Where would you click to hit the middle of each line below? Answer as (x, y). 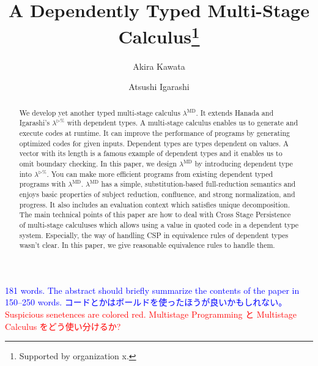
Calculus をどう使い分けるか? (63, 326)
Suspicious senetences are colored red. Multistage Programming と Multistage (151, 314)
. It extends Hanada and (235, 112)
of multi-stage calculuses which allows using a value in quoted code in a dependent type (159, 224)
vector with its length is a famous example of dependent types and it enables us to (151, 153)
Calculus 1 (159, 35)
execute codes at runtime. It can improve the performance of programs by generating (155, 133)
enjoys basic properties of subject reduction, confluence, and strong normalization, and (157, 194)
